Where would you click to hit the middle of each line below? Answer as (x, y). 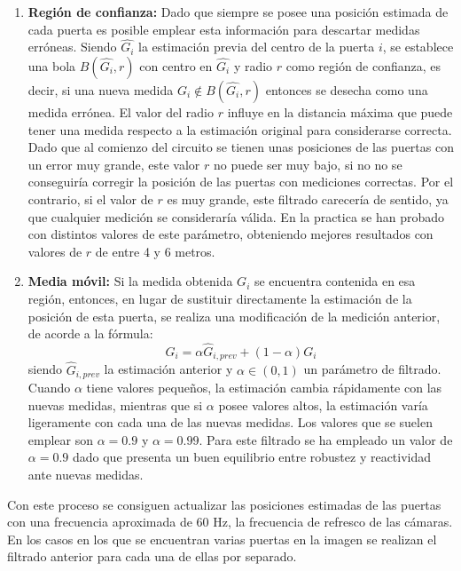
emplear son (61, 439)
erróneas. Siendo (72, 47)
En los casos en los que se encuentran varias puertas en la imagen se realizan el (222, 539)
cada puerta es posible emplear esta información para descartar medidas (224, 29)
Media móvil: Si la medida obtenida (130, 281)
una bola (52, 66)
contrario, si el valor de (90, 198)
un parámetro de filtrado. (372, 369)
